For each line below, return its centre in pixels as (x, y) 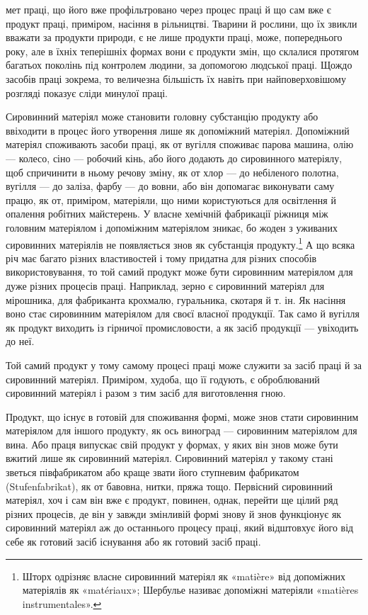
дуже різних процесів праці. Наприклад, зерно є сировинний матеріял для (165, 285)
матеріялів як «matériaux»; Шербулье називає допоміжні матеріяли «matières (190, 590)
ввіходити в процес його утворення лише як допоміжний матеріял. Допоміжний (178, 130)
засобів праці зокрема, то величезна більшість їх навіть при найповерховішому (176, 78)
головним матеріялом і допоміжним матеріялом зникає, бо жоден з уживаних (172, 227)
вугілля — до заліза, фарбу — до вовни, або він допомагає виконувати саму (170, 186)
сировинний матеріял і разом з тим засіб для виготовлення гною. (146, 393)
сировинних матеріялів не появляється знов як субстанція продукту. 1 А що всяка (180, 243)
